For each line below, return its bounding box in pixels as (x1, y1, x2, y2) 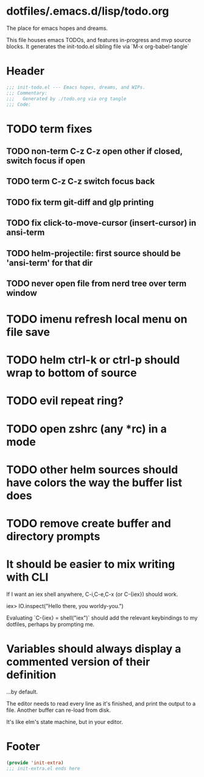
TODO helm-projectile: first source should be (6, 248, 181, 259)
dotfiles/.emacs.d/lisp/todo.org (6, 4, 169, 18)
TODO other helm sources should (6, 462, 178, 476)
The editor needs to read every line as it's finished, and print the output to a (6, 700, 196, 707)
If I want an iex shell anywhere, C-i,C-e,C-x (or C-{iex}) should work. (6, 590, 178, 598)
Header (6, 64, 44, 78)
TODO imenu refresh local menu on (6, 312, 188, 326)
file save (6, 325, 51, 339)
